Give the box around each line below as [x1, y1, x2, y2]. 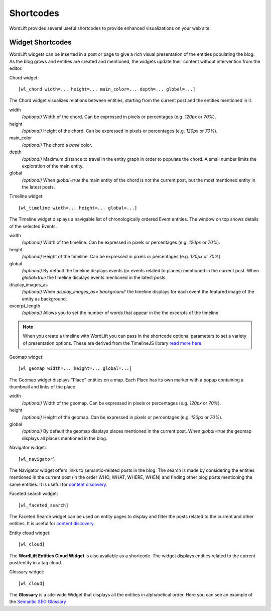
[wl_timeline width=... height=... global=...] [18, 205, 138, 211]
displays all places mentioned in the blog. [22, 435, 107, 441]
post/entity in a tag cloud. [9, 559, 63, 565]
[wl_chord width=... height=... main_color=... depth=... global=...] [18, 86, 196, 92]
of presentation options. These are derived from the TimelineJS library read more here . [23, 340, 203, 346]
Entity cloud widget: [9, 530, 51, 536]
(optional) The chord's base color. [22, 142, 93, 148]
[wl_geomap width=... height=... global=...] [18, 366, 132, 371]
